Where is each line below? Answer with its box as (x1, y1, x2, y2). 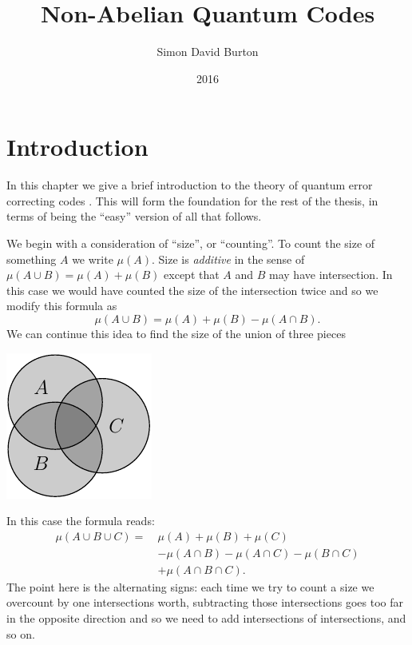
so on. (6, 625, 35, 642)
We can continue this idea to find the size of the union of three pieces (6, 325, 346, 341)
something (6, 250, 57, 267)
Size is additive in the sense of (158, 250, 305, 267)
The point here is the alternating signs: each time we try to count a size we (6, 578, 374, 595)
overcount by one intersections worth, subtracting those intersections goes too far (6, 594, 403, 611)
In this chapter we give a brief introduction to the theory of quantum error (6, 177, 373, 193)
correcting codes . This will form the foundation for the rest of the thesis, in (6, 192, 378, 209)
